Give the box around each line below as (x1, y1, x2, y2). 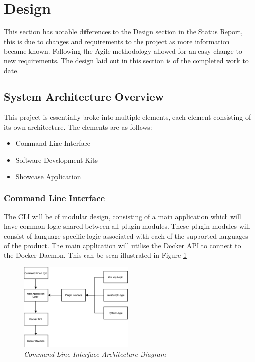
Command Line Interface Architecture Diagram (24, 349, 166, 359)
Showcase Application (15, 171, 81, 181)
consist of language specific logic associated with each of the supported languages (4, 230, 248, 241)
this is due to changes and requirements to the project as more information (4, 36, 230, 46)
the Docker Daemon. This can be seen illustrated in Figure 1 (4, 250, 187, 260)
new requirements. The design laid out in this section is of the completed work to (4, 55, 249, 65)
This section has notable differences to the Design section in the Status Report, (4, 27, 243, 37)
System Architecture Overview (4, 89, 164, 104)
